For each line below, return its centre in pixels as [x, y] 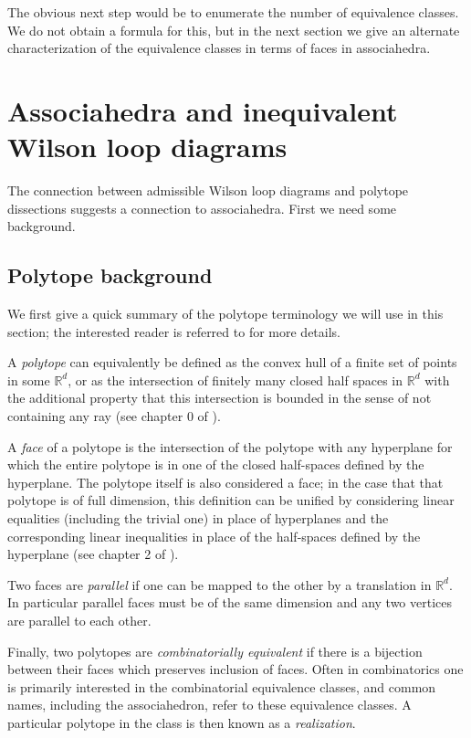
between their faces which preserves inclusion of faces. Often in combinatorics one [235, 669]
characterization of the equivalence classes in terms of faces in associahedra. [219, 48]
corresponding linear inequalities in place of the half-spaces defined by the [214, 536]
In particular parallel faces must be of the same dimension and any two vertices [230, 602]
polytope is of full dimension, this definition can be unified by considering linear [231, 500]
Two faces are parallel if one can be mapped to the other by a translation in [220, 584]
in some [29, 380]
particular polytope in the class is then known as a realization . [182, 722]
